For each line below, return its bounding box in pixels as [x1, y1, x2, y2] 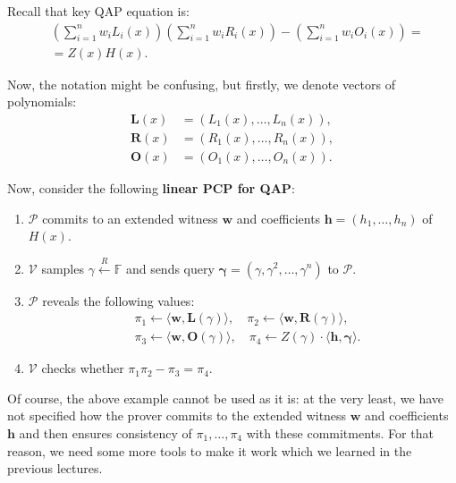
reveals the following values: [42, 291, 195, 309]
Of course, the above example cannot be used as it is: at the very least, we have [7, 388, 444, 407]
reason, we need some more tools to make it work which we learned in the [7, 441, 412, 460]
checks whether [41, 359, 124, 377]
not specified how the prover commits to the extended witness [7, 406, 347, 425]
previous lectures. [7, 459, 103, 478]
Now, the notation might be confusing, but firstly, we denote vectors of [7, 74, 395, 93]
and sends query [125, 258, 215, 277]
